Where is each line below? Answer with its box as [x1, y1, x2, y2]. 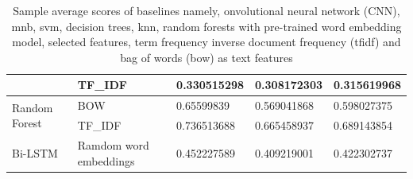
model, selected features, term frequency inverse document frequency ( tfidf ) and [12, 33, 401, 50]
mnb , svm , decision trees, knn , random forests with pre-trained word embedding [11, 18, 402, 34]
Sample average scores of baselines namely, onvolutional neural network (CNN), [13, 2, 400, 18]
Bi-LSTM [12, 144, 58, 161]
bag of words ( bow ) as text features [120, 49, 293, 65]
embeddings [77, 152, 135, 169]
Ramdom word [77, 136, 149, 153]
